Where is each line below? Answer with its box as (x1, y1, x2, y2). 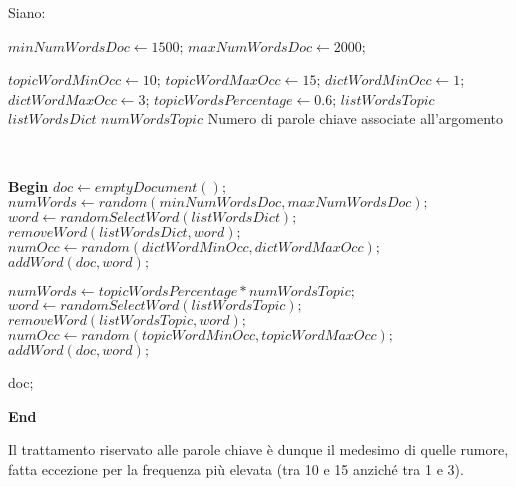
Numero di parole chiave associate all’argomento (207, 108, 504, 129)
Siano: (8, 2, 46, 22)
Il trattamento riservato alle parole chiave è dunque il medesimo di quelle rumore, (8, 439, 509, 460)
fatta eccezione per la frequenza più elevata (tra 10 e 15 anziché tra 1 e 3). (8, 458, 464, 479)
